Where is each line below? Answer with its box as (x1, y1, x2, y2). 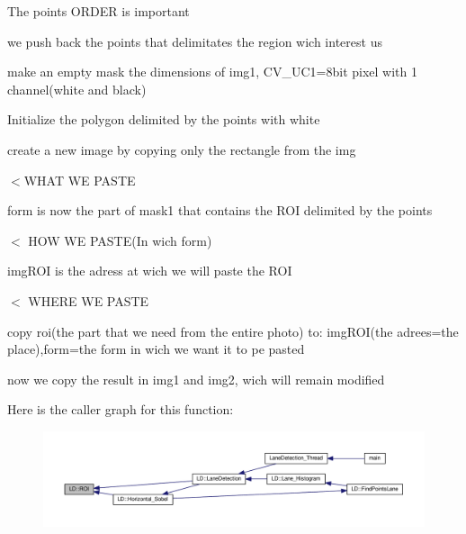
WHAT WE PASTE (23, 170, 136, 189)
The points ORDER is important (7, 2, 190, 20)
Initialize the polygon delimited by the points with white (7, 110, 320, 129)
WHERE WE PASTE (28, 291, 149, 310)
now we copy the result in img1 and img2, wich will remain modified (7, 369, 385, 388)
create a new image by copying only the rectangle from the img (7, 140, 356, 158)
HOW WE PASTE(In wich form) (28, 231, 212, 249)
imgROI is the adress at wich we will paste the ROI (7, 261, 292, 280)
